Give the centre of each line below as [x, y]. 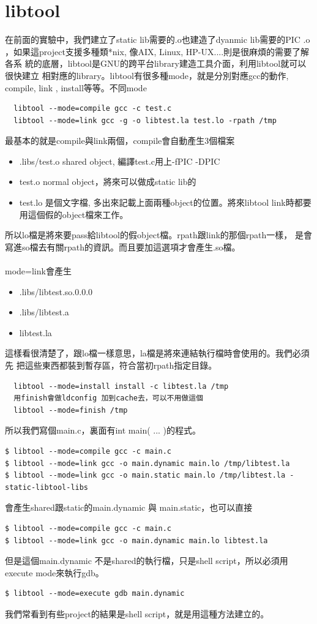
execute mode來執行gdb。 [54, 572]
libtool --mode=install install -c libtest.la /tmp [121, 386]
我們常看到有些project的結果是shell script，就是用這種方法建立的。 [137, 613]
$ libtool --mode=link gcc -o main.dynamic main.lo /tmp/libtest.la [147, 463]
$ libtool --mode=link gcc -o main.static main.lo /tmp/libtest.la [145, 476]
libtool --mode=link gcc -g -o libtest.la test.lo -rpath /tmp [145, 120]
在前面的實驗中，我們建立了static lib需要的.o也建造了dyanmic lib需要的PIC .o [158, 39]
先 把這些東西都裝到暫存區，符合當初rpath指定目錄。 [111, 365]
